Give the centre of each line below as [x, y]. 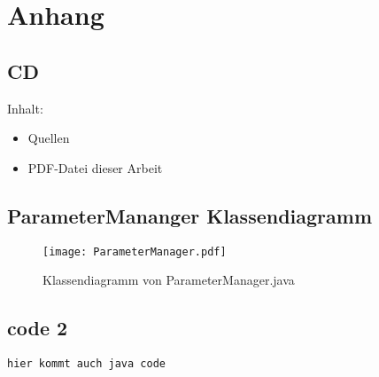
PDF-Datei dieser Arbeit [95, 167]
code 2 [38, 328]
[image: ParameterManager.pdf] [135, 251]
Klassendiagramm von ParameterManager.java [169, 280]
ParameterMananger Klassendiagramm [190, 215]
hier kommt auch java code [86, 364]
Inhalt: [25, 108]
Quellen [49, 138]
